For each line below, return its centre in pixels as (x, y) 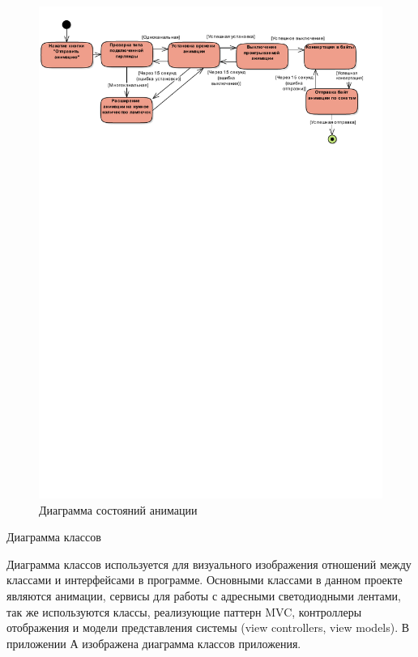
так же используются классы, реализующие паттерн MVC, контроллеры (184, 611)
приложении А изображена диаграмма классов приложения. (154, 643)
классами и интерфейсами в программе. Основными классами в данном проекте (205, 580)
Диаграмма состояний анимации (118, 509)
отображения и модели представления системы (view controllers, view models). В (208, 627)
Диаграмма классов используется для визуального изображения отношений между (209, 564)
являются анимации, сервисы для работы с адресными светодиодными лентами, (204, 595)
